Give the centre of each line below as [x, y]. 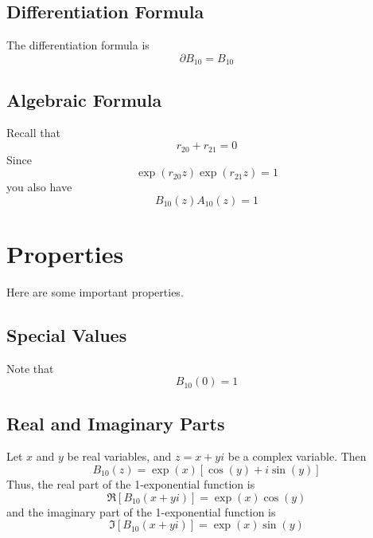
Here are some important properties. [95, 291]
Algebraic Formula [84, 99]
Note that [30, 368]
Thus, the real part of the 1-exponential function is [131, 484]
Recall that [33, 133]
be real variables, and [119, 456]
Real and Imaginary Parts [116, 423]
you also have [39, 187]
